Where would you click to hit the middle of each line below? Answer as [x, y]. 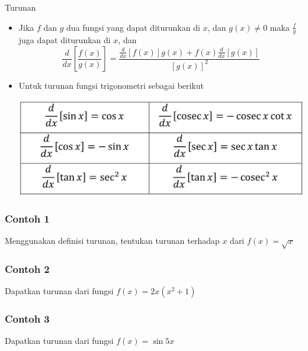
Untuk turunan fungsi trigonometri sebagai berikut [111, 86]
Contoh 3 [27, 319]
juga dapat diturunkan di [65, 40]
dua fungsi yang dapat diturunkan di [133, 27]
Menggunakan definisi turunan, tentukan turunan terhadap [112, 241]
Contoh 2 [27, 268]
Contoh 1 [27, 218]
